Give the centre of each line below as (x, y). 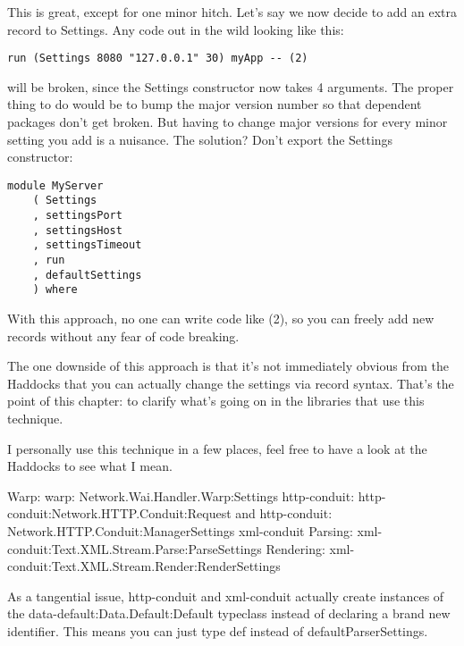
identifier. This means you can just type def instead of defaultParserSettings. (218, 630)
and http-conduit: (284, 513)
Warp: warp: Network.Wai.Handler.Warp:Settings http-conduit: (181, 495)
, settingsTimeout (87, 245)
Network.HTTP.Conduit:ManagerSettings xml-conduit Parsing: (180, 531)
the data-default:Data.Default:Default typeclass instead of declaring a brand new (229, 613)
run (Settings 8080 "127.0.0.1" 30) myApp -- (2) (158, 59)
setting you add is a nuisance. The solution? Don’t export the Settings (200, 139)
